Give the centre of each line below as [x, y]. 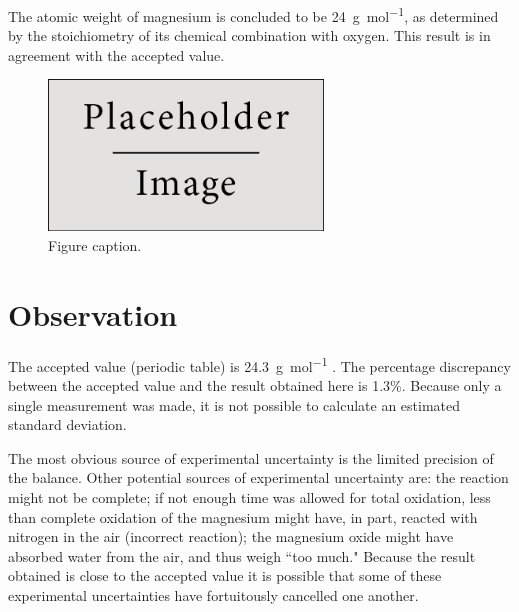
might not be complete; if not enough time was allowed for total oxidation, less [249, 496]
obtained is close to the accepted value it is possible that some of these [225, 575]
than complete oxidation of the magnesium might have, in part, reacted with [243, 516]
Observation [93, 313]
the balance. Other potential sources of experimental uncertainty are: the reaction [258, 477]
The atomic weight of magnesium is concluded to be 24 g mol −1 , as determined [253, 14]
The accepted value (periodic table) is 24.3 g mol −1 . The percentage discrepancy [259, 364]
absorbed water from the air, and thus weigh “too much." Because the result [242, 555]
